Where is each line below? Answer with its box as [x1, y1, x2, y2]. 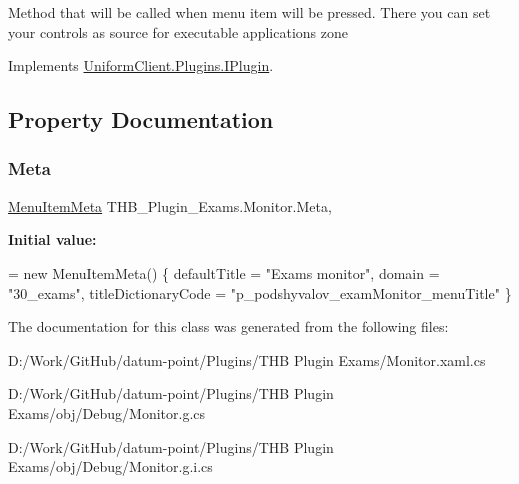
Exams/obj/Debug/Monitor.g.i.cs [8, 456, 213, 477]
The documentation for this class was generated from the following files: [8, 316, 449, 337]
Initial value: [8, 229, 97, 250]
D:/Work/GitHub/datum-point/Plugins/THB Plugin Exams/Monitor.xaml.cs [8, 349, 486, 370]
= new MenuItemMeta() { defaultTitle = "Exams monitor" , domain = [8, 262, 440, 283]
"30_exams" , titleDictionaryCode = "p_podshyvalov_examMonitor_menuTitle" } [8, 282, 512, 303]
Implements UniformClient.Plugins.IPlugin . [8, 55, 274, 76]
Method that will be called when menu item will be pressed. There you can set [8, 2, 491, 22]
